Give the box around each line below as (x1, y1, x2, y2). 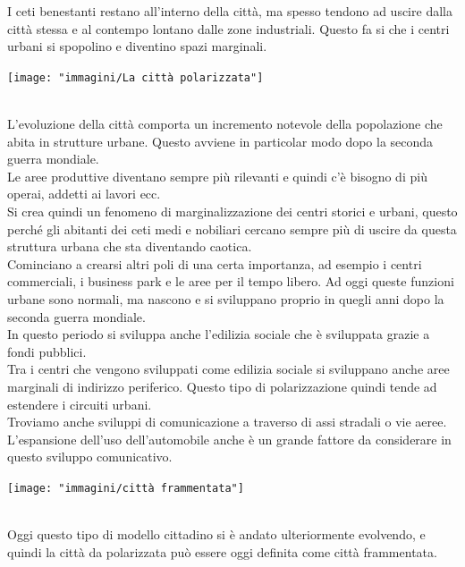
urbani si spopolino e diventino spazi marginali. (7, 37, 267, 55)
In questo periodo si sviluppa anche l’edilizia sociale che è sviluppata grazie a (7, 325, 430, 343)
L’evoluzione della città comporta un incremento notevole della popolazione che (7, 114, 443, 133)
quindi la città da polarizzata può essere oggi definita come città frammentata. (7, 542, 437, 561)
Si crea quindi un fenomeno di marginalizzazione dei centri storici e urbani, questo (7, 202, 458, 220)
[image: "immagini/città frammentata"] (7, 481, 244, 495)
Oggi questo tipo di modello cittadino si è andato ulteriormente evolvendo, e (7, 525, 426, 544)
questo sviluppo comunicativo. (7, 447, 173, 466)
